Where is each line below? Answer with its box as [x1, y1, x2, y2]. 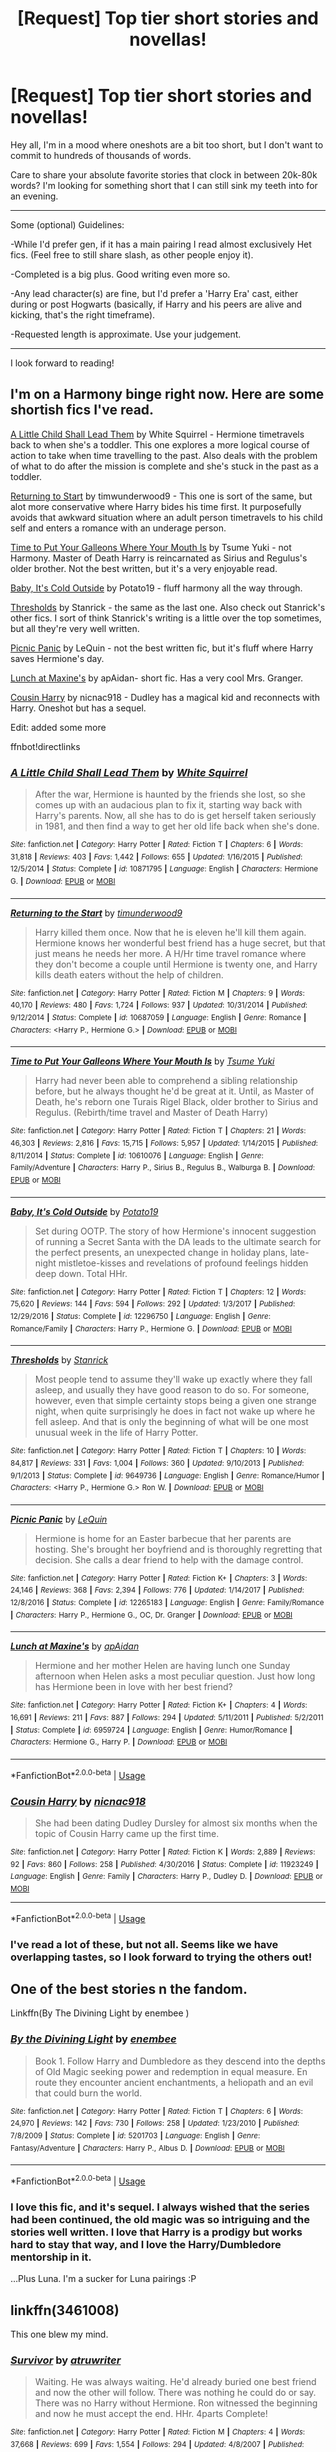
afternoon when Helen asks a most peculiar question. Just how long [34, 1670, 316, 1682]
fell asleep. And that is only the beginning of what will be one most [34, 1416, 309, 1428]
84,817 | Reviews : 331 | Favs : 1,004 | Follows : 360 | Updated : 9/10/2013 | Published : [10, 1458, 305, 1468]
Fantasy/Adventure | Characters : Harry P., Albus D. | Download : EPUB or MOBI [10, 2143, 285, 2153]
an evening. [10, 190, 59, 202]
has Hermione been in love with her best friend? [34, 1681, 233, 1693]
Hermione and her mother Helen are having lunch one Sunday [34, 1660, 291, 1672]
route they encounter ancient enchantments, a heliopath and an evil [34, 2076, 314, 2088]
